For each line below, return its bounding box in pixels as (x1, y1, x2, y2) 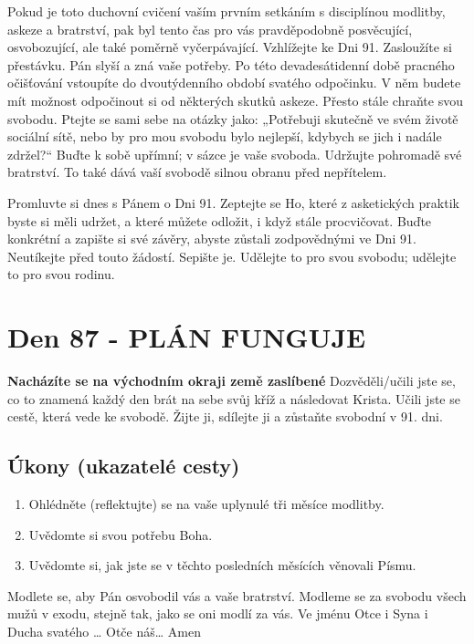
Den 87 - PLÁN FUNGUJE (7, 318, 366, 356)
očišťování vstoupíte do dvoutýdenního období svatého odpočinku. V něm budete (7, 73, 461, 92)
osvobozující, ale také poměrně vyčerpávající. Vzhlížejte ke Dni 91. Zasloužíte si (7, 37, 452, 57)
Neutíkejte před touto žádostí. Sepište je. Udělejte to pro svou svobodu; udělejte (7, 246, 457, 265)
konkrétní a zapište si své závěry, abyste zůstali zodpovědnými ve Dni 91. (7, 229, 416, 248)
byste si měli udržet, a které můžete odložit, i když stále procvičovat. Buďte (7, 211, 432, 230)
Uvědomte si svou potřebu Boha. (28, 525, 213, 544)
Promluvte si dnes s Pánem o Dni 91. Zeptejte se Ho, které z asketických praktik (7, 192, 459, 212)
